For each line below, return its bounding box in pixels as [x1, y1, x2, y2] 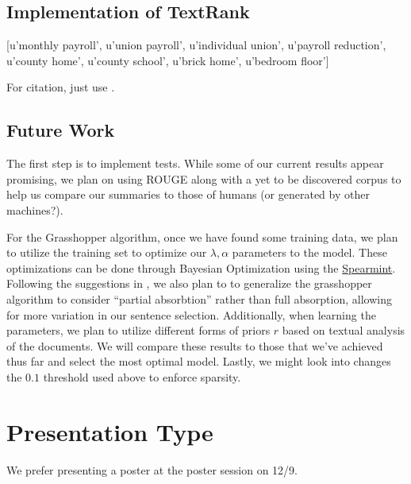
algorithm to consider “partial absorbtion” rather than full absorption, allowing [6, 290, 392, 307]
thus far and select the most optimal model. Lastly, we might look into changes [6, 353, 391, 370]
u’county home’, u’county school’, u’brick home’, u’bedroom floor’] [6, 52, 329, 68]
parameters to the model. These [232, 244, 387, 261]
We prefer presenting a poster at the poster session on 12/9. [6, 461, 298, 478]
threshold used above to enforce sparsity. [43, 368, 241, 385]
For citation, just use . [6, 79, 115, 95]
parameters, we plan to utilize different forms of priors [6, 322, 271, 339]
